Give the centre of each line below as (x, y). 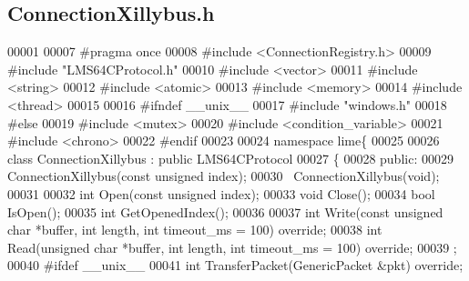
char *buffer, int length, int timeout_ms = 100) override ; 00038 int (195, 230)
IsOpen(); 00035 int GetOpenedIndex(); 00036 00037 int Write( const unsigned (225, 211)
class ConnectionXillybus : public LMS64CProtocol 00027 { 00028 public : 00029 (230, 158)
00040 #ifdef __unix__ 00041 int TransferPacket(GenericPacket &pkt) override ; (235, 265)
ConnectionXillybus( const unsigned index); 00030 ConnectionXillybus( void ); (224, 176)
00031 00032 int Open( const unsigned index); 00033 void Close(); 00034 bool (221, 193)
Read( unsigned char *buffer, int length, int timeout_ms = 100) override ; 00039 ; (232, 247)
